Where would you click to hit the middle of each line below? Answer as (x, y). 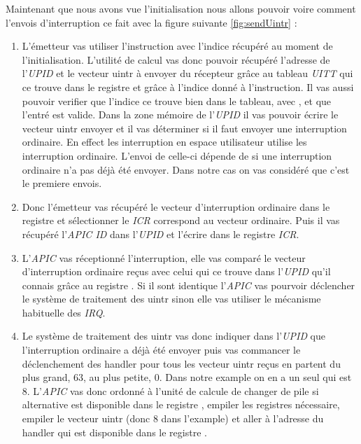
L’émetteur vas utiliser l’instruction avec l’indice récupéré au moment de (177, 46)
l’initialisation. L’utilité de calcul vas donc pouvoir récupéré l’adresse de (176, 59)
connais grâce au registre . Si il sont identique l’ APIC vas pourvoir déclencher (189, 285)
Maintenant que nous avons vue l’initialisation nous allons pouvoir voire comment (181, 8)
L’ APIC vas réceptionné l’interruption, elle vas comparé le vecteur (164, 257)
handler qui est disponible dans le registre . (114, 432)
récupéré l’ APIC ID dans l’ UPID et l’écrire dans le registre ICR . (161, 234)
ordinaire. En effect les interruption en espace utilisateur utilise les (164, 142)
